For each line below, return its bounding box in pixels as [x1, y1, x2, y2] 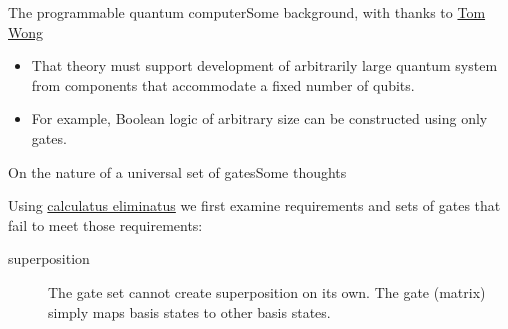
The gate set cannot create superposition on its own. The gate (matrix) [48, 281, 486, 302]
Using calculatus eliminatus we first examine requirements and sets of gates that [8, 195, 501, 216]
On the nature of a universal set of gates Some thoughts [8, 161, 347, 182]
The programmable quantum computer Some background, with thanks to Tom [8, 2, 486, 22]
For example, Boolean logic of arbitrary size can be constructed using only [31, 108, 488, 129]
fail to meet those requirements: [8, 214, 203, 235]
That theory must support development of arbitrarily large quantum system [31, 55, 498, 76]
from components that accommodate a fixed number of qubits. [31, 74, 415, 95]
